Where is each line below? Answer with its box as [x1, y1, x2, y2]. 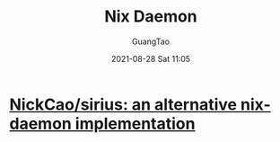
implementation [74, 113, 196, 134]
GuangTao [131, 36, 171, 47]
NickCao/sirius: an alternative [9, 94, 238, 114]
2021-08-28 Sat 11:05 [110, 53, 191, 64]
